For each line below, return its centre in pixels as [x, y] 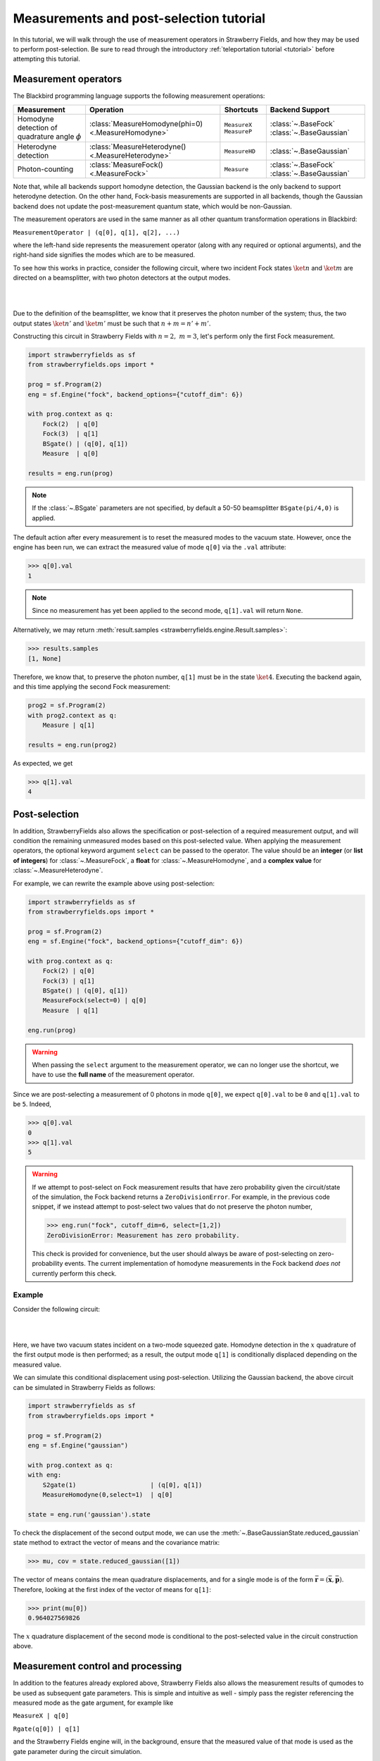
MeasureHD [240, 151]
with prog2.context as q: [72, 715]
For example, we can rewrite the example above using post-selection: [114, 883]
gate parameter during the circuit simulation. [77, 1751]
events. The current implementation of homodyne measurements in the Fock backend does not [202, 1264]
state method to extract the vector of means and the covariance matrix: [116, 1543]
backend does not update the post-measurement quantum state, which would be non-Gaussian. [152, 206]
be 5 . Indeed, [32, 1104]
